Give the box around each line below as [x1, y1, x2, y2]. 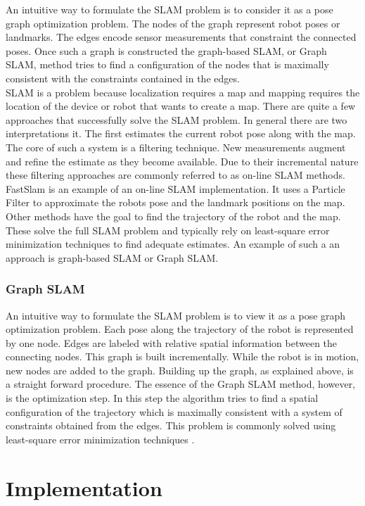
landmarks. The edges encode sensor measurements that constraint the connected [6, 30, 357, 44]
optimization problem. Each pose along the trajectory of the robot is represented [6, 322, 354, 336]
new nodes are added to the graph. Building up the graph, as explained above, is [6, 362, 354, 377]
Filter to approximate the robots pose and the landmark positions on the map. [6, 195, 345, 210]
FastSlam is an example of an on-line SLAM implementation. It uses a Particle [6, 181, 345, 196]
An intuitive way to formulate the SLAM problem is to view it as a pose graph [6, 308, 346, 322]
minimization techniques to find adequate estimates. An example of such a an [6, 236, 340, 251]
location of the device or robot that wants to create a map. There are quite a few [6, 99, 356, 113]
